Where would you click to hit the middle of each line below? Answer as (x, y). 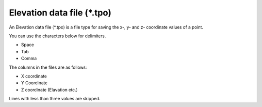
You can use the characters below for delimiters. (57, 36)
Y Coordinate (34, 83)
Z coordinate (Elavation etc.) (49, 90)
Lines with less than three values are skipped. (55, 99)
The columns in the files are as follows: (48, 67)
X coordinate (34, 76)
